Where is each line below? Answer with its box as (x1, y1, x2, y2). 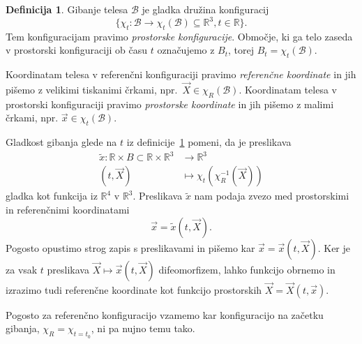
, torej (228, 43, 255, 57)
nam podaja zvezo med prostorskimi (194, 188, 349, 203)
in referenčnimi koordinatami (6, 202, 130, 217)
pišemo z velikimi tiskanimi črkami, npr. (6, 82, 178, 97)
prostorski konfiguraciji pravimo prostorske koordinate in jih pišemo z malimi (6, 96, 334, 111)
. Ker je (317, 240, 350, 255)
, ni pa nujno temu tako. (91, 321, 195, 336)
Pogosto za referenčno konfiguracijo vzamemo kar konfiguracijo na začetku (6, 307, 324, 322)
